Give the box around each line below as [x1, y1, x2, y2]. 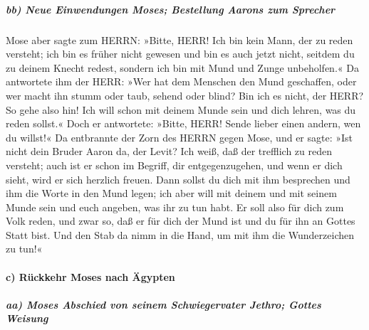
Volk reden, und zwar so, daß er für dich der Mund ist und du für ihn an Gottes [6, 213, 355, 228]
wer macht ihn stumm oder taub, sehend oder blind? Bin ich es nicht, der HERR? [6, 87, 364, 102]
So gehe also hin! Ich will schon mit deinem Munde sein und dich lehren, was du [6, 102, 356, 117]
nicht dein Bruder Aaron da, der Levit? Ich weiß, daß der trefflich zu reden [6, 144, 332, 159]
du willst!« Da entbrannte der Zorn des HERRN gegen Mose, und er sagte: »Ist [6, 129, 353, 144]
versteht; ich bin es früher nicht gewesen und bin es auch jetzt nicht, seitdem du [6, 46, 355, 61]
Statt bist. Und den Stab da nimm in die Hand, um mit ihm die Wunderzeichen [6, 227, 354, 242]
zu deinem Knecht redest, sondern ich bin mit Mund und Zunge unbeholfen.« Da [6, 60, 359, 75]
